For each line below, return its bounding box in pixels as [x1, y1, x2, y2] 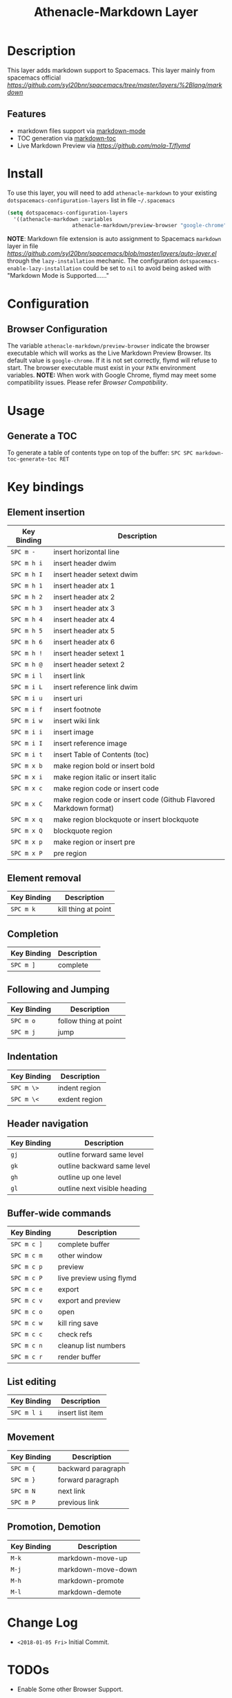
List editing [7, 1376, 57, 1388]
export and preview [57, 1296, 121, 1306]
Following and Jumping [7, 984, 110, 996]
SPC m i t [10, 751, 43, 759]
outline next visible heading [57, 1184, 147, 1194]
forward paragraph [57, 1475, 119, 1485]
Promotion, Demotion [7, 1521, 101, 1533]
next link [57, 1486, 86, 1496]
